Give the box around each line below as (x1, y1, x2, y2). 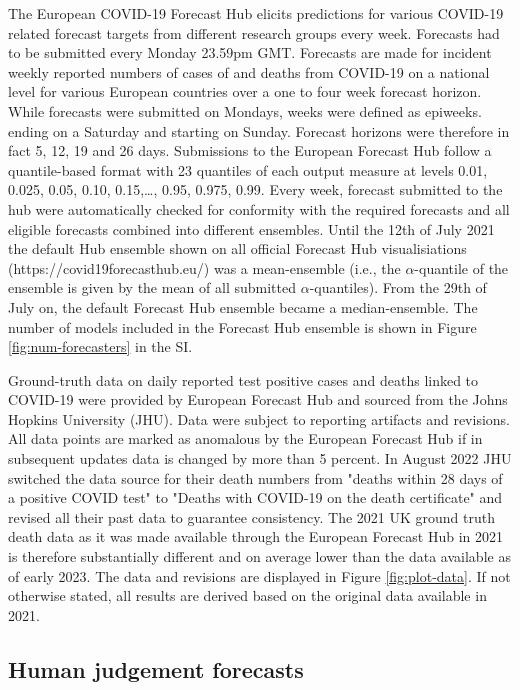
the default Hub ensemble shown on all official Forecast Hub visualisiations (8, 238, 467, 259)
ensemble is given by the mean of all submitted (8, 277, 296, 298)
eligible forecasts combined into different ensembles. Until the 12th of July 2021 (8, 218, 495, 239)
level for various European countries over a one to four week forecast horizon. (8, 81, 482, 102)
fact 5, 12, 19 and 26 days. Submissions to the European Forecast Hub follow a (8, 140, 492, 161)
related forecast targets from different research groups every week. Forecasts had (8, 22, 500, 43)
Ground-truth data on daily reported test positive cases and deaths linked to (8, 369, 479, 390)
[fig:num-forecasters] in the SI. (8, 336, 193, 357)
